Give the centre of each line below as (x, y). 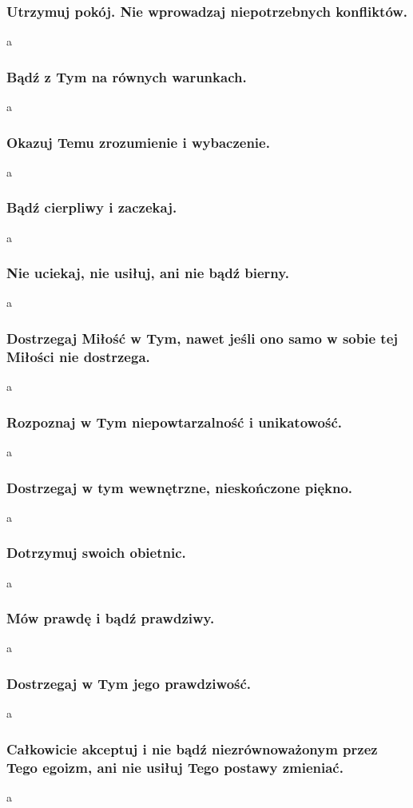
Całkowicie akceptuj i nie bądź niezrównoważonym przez (192, 748)
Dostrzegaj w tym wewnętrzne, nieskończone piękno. (180, 487)
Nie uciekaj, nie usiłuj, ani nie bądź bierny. (148, 273)
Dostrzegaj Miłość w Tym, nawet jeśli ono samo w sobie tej (202, 338)
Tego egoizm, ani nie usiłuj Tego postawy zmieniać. (175, 767)
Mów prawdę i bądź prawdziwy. (111, 618)
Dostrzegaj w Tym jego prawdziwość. (129, 683)
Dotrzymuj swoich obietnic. (96, 553)
